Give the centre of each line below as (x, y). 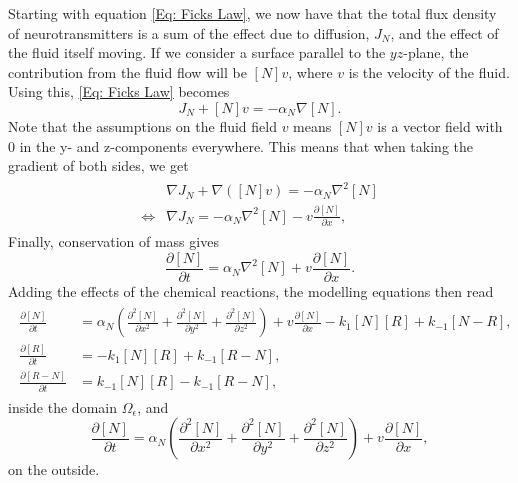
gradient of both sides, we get (98, 165)
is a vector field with (440, 125)
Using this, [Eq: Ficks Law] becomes (119, 91)
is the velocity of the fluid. (429, 71)
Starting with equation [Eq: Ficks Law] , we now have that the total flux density (252, 13)
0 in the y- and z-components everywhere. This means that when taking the (240, 145)
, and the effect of (444, 32)
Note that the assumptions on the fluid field (142, 125)
